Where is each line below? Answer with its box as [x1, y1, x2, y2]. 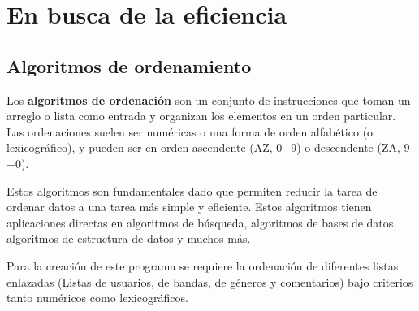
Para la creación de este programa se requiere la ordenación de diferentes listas [6, 257, 399, 274]
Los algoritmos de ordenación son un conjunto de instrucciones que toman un [6, 91, 411, 108]
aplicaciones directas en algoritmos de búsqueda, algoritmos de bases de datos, [6, 214, 397, 231]
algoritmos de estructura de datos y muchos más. [6, 230, 251, 247]
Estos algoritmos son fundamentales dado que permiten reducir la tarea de [6, 182, 378, 199]
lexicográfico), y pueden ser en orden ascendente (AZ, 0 [6, 139, 283, 156]
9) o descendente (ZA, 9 [291, 139, 410, 156]
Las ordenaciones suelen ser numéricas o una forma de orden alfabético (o [6, 123, 374, 140]
